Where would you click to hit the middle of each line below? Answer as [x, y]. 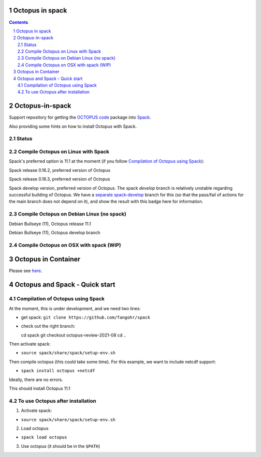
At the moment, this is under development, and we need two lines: [75, 308]
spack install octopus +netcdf [58, 371]
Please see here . [26, 271]
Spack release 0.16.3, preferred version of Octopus [60, 179]
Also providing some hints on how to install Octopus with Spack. [73, 126]
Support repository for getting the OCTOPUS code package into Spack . [80, 117]
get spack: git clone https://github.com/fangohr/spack [86, 317]
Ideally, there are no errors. [36, 380]
